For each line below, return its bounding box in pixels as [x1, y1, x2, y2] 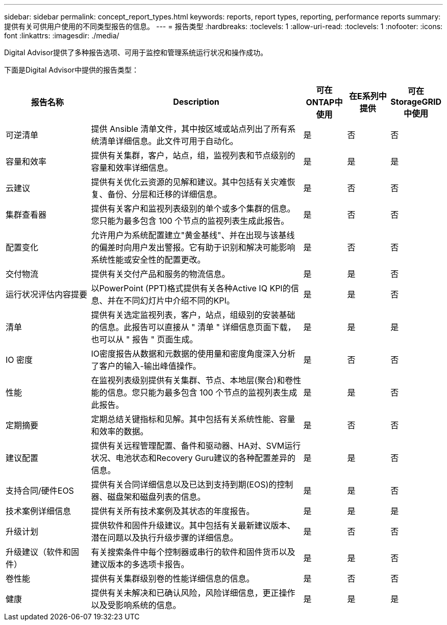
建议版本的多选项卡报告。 [91, 559, 189, 569]
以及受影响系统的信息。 [91, 600, 181, 610]
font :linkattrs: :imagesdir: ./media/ [4, 31, 119, 40]
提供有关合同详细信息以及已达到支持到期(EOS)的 [91, 479, 277, 490]
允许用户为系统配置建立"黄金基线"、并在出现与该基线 [91, 230, 295, 240]
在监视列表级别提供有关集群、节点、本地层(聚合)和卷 [91, 375, 293, 385]
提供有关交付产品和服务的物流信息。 [91, 269, 230, 279]
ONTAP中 [306, 97, 343, 107]
